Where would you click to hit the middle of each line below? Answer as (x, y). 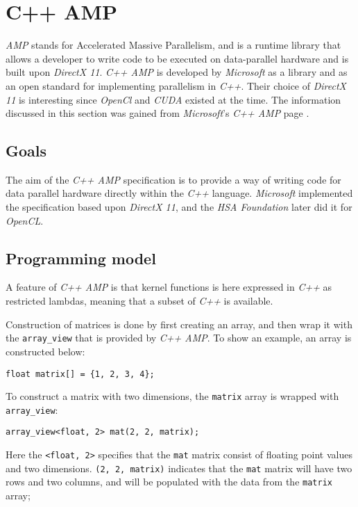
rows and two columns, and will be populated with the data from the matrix (169, 482)
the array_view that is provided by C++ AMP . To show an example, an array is (179, 338)
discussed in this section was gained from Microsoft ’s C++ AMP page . (157, 113)
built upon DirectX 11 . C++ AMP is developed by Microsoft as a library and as (177, 72)
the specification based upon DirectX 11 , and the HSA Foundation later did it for (179, 207)
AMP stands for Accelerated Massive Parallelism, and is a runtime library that (173, 45)
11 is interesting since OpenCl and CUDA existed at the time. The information (173, 99)
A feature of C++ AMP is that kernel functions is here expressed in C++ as (169, 287)
